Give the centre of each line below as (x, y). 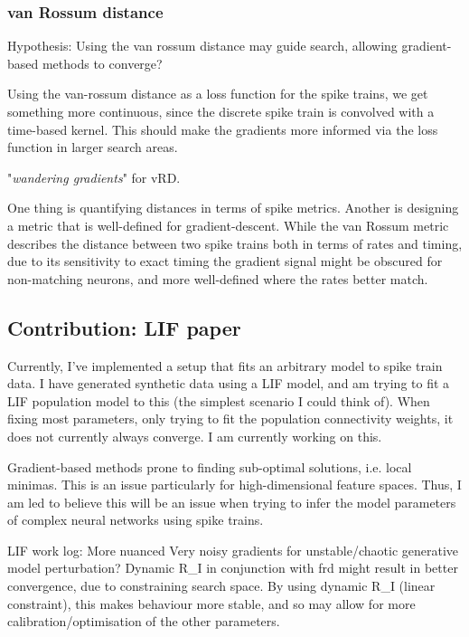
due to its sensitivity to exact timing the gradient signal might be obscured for (225, 261)
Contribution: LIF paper (124, 327)
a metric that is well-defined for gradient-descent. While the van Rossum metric (228, 225)
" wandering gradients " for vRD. (94, 177)
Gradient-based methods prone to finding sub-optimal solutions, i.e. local (210, 466)
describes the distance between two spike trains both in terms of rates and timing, (235, 243)
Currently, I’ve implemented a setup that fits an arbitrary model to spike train (225, 365)
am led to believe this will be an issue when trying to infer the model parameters (232, 502)
